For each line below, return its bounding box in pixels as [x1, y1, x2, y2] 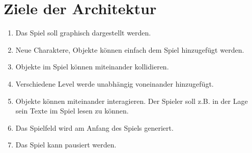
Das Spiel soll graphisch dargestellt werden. [15, 27, 151, 38]
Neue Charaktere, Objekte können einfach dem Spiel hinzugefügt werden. [15, 44, 244, 55]
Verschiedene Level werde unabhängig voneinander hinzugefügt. [15, 78, 214, 89]
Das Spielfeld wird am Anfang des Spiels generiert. [15, 122, 174, 133]
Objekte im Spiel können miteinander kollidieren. [15, 61, 169, 72]
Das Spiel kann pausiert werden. [15, 139, 117, 150]
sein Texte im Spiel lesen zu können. [15, 105, 129, 116]
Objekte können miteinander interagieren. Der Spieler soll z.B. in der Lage [15, 95, 248, 106]
